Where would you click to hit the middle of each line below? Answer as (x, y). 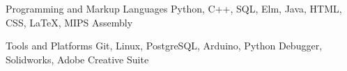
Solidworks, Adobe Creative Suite (77, 59)
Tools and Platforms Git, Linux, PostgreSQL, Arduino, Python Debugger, (164, 46)
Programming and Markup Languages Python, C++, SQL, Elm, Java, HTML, (174, 8)
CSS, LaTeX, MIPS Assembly (69, 22)
